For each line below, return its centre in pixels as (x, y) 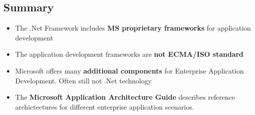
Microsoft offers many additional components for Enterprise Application (129, 70)
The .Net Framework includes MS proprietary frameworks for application (133, 28)
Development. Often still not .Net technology (83, 80)
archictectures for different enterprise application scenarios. (104, 106)
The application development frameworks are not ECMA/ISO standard (129, 54)
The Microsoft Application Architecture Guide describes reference (125, 97)
